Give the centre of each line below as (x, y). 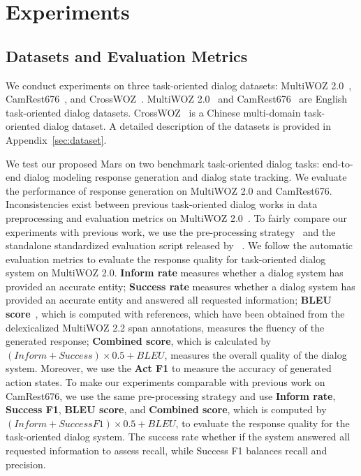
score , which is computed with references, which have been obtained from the (175, 314)
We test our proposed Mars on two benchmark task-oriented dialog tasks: (163, 163)
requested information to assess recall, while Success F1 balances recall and (167, 451)
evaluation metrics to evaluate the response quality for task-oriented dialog (166, 259)
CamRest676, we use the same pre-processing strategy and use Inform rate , (171, 395)
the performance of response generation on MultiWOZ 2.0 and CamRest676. (169, 190)
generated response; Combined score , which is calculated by (139, 341)
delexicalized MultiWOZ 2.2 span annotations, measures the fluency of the (165, 327)
